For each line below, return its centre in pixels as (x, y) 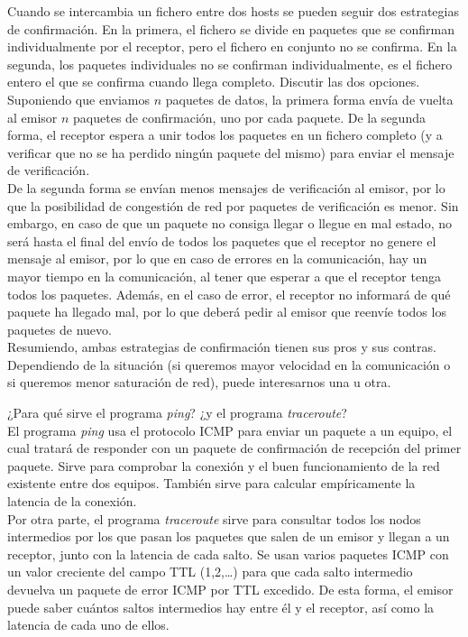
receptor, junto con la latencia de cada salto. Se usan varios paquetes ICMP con (228, 554)
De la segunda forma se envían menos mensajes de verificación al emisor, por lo (226, 187)
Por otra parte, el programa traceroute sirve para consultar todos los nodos (214, 518)
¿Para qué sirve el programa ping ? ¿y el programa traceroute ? (177, 413)
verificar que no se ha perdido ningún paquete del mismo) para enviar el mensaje (231, 152)
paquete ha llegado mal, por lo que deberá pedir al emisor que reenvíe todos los (227, 312)
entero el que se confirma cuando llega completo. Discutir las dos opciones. (214, 82)
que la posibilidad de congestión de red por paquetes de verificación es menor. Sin (233, 205)
